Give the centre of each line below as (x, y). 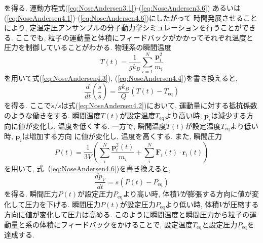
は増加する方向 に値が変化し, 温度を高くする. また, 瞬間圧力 (122, 136)
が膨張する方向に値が (216, 194)
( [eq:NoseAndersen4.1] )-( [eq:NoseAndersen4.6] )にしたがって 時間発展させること (131, 17)
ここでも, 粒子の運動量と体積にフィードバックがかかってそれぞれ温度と (134, 37)
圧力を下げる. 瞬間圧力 (63, 204)
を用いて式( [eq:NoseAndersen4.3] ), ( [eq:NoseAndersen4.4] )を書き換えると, (121, 78)
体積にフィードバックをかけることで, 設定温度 (116, 224)
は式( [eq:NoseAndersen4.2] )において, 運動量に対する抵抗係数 (159, 105)
